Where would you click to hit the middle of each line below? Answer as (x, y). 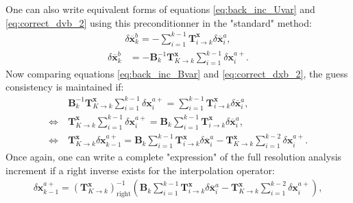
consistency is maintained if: (65, 87)
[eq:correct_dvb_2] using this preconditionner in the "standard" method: (159, 22)
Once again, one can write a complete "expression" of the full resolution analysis (174, 157)
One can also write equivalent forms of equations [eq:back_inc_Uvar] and (160, 9)
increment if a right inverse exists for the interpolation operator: (140, 170)
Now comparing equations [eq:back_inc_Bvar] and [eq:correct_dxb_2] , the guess (177, 73)
